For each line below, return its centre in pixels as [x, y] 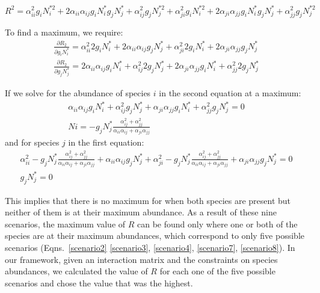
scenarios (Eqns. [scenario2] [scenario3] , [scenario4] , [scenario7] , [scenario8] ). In [150, 248]
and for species [32, 142]
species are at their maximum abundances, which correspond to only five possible [155, 236]
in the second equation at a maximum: [230, 93]
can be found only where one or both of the [217, 224]
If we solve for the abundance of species [78, 93]
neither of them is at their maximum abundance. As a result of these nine [141, 212]
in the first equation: [106, 142]
